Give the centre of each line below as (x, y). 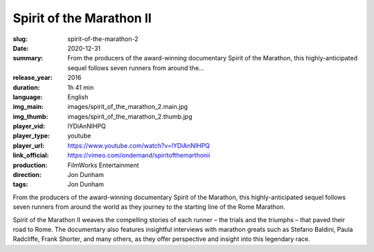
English (78, 96)
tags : (20, 185)
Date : (21, 48)
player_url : (29, 145)
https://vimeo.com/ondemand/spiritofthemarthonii (139, 156)
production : (30, 165)
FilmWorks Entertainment (103, 165)
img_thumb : (30, 116)
